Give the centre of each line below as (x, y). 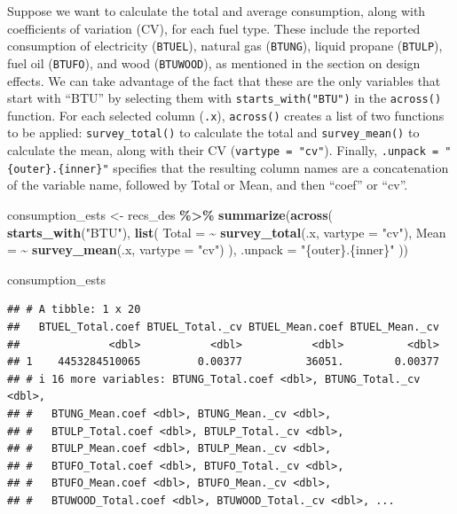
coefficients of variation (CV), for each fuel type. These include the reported (214, 28)
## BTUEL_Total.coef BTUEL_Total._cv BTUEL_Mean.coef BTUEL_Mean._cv (223, 327)
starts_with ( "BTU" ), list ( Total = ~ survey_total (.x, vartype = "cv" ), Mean (227, 232)
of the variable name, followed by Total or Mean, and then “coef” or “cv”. (208, 185)
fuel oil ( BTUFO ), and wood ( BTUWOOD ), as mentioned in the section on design (214, 62)
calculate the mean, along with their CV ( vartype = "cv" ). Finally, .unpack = (223, 150)
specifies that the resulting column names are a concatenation (281, 167)
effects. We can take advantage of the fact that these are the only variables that (224, 80)
